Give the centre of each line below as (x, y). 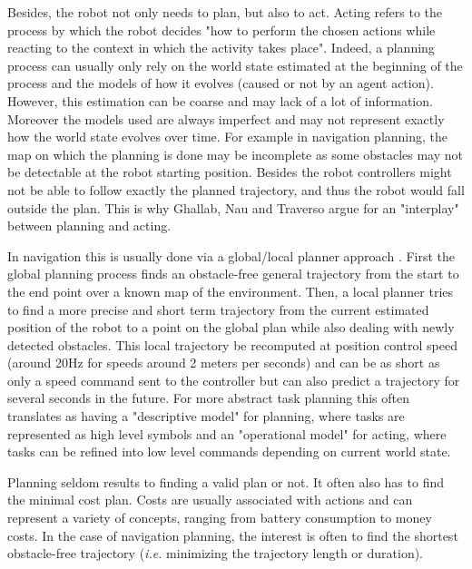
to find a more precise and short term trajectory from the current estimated (218, 309)
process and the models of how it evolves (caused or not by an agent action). (221, 83)
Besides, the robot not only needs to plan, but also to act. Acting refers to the (225, 12)
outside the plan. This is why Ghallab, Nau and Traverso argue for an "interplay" (233, 207)
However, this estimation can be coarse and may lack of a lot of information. (220, 100)
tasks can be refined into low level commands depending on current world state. (229, 451)
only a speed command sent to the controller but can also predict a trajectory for (234, 380)
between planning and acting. (89, 226)
